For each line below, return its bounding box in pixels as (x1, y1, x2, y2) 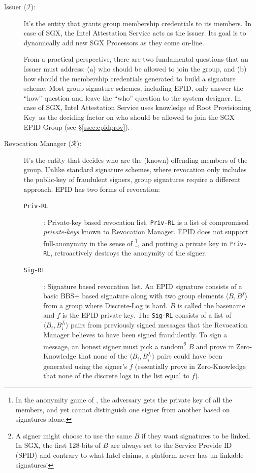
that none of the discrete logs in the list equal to (43, 370, 190, 381)
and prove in (196, 341, 234, 351)
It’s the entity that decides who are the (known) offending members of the (24, 154, 248, 165)
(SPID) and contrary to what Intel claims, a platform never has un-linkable (15, 449, 244, 460)
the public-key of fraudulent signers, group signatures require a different (24, 174, 241, 184)
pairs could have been (157, 351, 223, 361)
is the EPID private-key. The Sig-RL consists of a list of (62, 310, 231, 320)
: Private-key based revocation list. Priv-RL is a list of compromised (43, 217, 249, 227)
